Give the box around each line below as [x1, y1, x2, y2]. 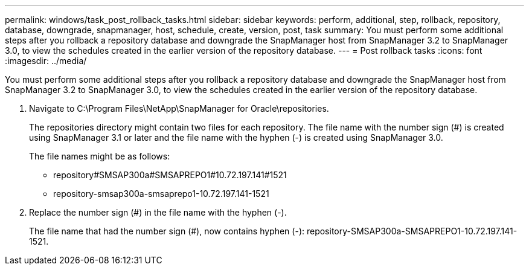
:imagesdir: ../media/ [5, 56, 87, 66]
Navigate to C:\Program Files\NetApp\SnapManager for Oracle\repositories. [29, 103, 329, 114]
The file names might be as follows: [29, 151, 170, 161]
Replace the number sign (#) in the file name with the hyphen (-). [29, 207, 287, 217]
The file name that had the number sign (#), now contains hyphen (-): [29, 226, 305, 236]
